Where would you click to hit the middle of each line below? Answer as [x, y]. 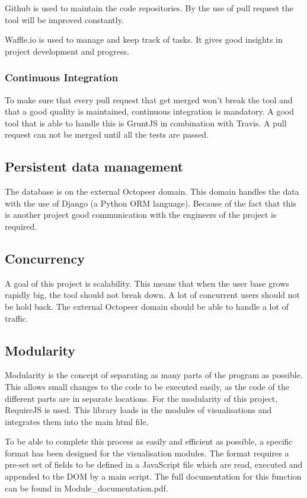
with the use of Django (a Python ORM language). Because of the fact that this [151, 203]
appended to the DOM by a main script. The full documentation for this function [153, 476]
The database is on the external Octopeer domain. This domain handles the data [152, 191]
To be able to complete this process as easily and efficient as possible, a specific [149, 441]
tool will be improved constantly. [64, 19]
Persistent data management [94, 166]
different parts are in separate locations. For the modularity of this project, [141, 398]
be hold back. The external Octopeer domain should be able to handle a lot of [147, 306]
